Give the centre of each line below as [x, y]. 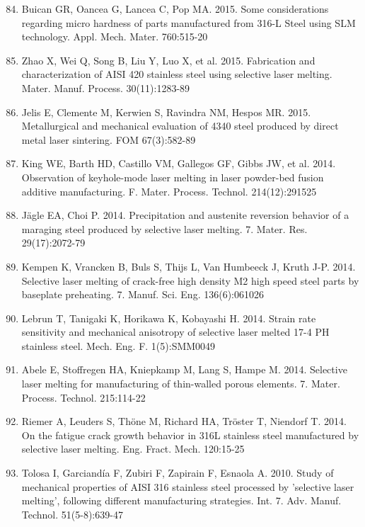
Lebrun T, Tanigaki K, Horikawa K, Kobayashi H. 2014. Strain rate [169, 318]
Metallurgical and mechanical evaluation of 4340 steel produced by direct [180, 126]
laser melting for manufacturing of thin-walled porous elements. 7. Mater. [181, 384]
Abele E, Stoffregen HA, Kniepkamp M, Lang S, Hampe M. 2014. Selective [184, 369]
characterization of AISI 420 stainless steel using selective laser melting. [177, 74]
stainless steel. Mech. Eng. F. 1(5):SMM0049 [118, 345]
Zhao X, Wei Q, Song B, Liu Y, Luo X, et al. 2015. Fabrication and [168, 60]
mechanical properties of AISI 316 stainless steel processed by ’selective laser [188, 486]
